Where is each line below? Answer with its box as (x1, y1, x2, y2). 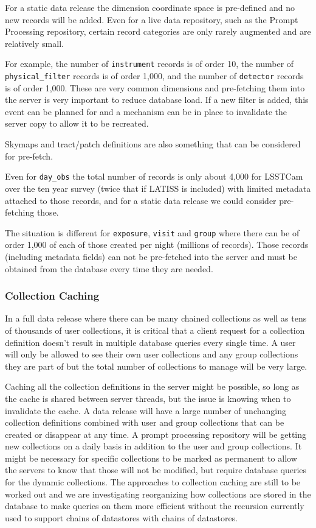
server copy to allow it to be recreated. (5, 117, 149, 130)
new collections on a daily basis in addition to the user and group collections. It (5, 440, 302, 452)
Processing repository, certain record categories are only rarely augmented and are (5, 25, 311, 38)
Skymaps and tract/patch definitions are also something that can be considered (5, 138, 301, 150)
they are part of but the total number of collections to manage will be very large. (5, 359, 307, 372)
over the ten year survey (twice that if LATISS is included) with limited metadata (5, 181, 311, 194)
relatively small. (5, 37, 64, 49)
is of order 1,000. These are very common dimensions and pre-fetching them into (5, 81, 305, 94)
